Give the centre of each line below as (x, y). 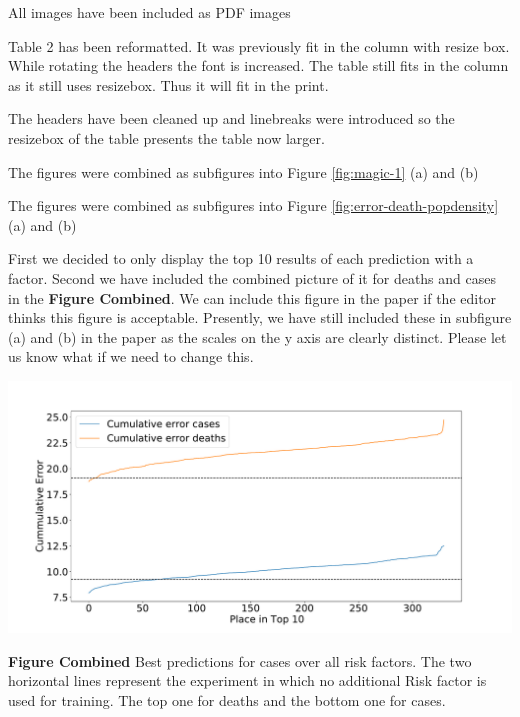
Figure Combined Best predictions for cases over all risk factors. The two (240, 660)
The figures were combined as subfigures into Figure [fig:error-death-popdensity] (253, 205)
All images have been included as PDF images (149, 12)
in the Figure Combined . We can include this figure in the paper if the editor (252, 297)
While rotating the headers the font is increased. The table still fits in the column (258, 65)
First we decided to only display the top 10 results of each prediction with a (241, 258)
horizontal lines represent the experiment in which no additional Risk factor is (247, 680)
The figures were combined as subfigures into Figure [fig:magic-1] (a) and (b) (243, 171)
